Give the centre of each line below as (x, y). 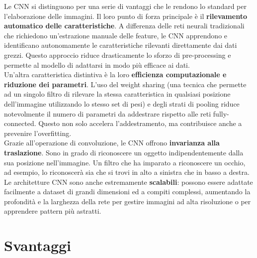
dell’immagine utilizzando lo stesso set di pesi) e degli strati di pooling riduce (122, 103)
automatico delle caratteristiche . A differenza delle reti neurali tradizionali (124, 26)
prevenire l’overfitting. (38, 133)
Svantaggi (38, 245)
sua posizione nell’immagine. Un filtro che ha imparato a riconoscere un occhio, (125, 162)
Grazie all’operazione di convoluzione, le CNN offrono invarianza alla (112, 143)
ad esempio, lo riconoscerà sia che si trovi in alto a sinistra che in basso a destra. (127, 172)
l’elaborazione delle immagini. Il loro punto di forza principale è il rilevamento (126, 16)
